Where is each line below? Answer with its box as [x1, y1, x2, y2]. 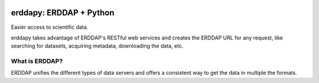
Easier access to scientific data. [11, 24, 89, 31]
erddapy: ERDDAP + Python [11, 8, 115, 18]
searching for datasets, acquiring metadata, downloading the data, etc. [11, 42, 184, 49]
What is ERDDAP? [11, 57, 63, 65]
